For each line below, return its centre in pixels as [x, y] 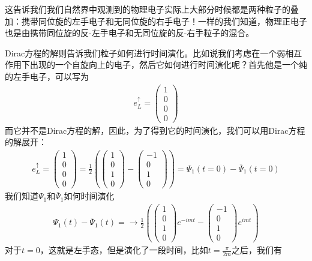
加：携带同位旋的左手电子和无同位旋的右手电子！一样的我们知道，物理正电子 [156, 21]
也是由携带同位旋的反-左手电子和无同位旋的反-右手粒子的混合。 [130, 33]
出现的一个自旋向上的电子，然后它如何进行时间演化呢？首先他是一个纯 [168, 64]
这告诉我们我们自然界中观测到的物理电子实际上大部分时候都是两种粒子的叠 [152, 9]
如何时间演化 [89, 196]
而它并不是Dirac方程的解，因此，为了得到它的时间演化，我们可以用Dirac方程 [155, 130]
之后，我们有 [256, 250]
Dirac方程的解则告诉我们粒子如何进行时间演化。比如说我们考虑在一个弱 [145, 52]
